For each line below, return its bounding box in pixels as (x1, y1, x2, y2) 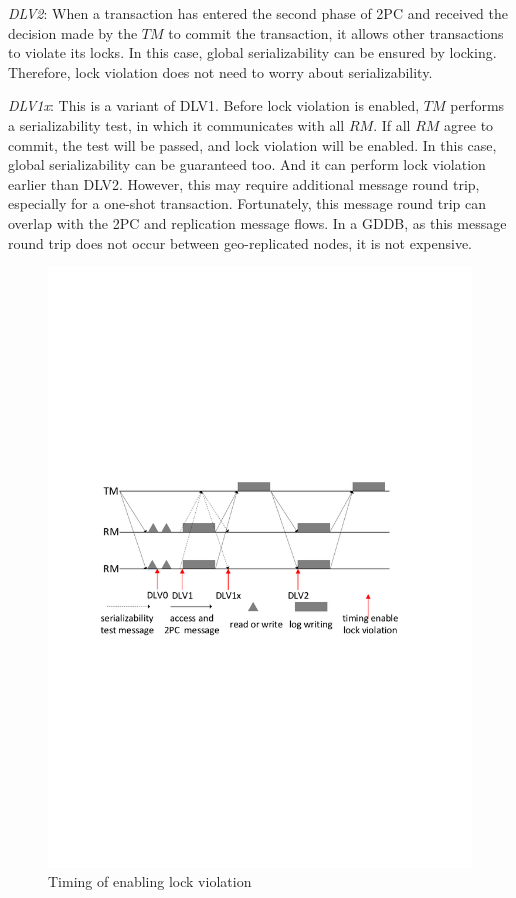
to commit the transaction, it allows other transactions (168, 22, 504, 43)
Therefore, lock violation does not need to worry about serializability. (8, 61, 433, 82)
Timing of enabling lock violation (48, 871, 252, 892)
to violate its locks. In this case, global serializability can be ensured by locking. (8, 42, 497, 63)
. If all (373, 114, 411, 135)
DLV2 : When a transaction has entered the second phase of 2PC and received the (8, 3, 509, 23)
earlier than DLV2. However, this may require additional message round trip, (8, 173, 480, 194)
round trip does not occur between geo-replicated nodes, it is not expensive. (8, 232, 473, 253)
